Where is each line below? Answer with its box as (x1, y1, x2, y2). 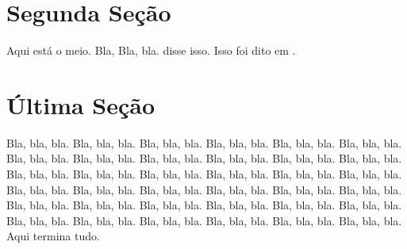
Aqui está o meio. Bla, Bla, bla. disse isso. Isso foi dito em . (6, 42, 296, 59)
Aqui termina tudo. (6, 228, 100, 244)
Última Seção (6, 88, 156, 121)
